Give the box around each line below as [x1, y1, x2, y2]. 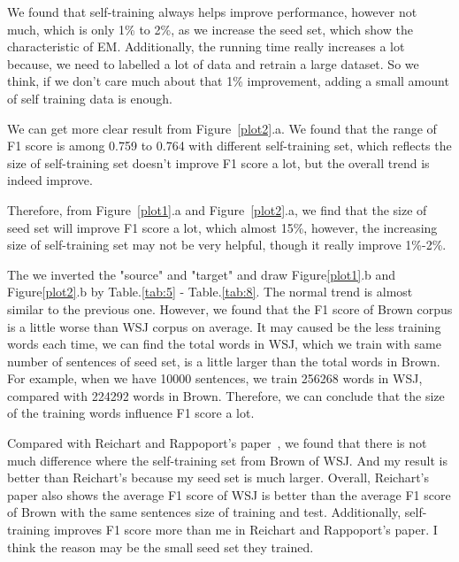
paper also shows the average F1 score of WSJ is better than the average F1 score [7, 485, 451, 504]
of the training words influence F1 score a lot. [7, 404, 255, 422]
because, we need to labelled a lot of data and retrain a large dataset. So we [7, 54, 419, 73]
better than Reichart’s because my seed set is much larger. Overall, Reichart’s [7, 468, 430, 487]
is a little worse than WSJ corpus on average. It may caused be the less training [7, 317, 441, 335]
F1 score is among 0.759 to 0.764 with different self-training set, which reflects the [7, 136, 452, 155]
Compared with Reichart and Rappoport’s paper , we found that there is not [7, 434, 427, 452]
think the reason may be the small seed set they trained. [7, 537, 314, 556]
